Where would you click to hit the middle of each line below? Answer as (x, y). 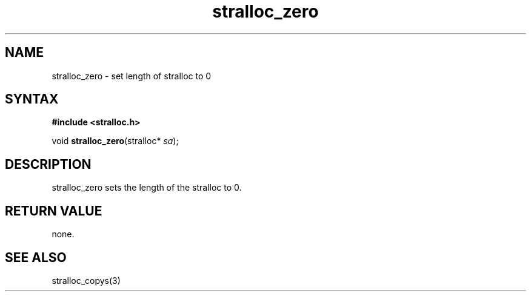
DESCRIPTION (48, 164)
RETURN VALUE (54, 211)
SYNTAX (32, 99)
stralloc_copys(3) (86, 280)
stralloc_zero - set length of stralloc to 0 (132, 76)
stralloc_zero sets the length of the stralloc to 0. (147, 188)
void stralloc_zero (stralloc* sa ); (115, 141)
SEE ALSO (36, 257)
